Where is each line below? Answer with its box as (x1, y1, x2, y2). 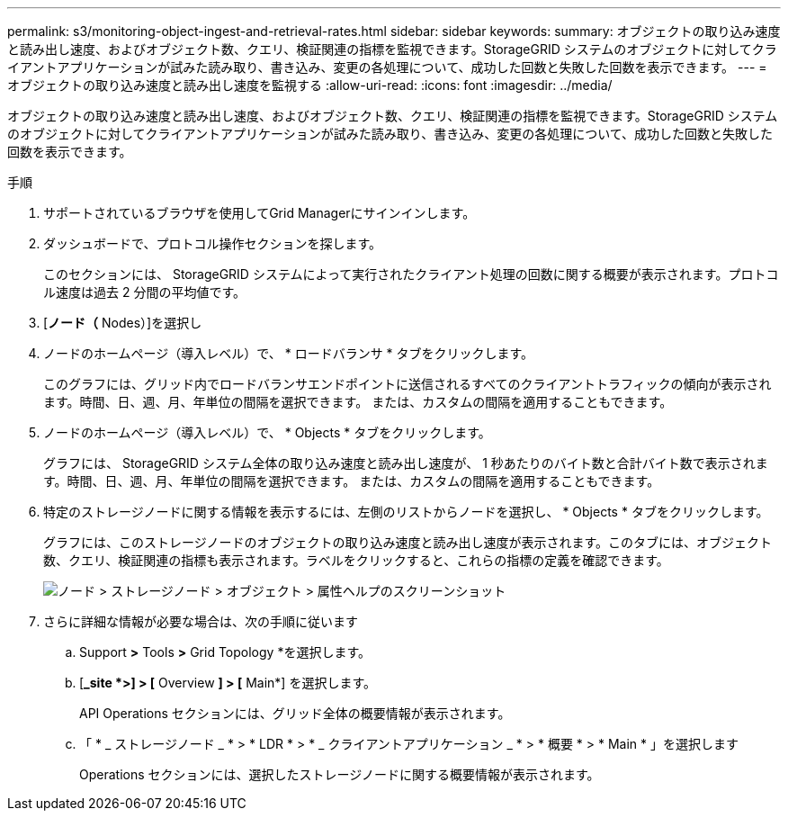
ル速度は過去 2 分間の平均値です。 (43, 284, 246, 300)
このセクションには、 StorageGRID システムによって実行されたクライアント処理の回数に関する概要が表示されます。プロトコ (43, 266, 779, 282)
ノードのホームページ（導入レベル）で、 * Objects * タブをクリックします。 (43, 425, 491, 440)
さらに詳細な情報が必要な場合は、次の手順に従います (43, 614, 358, 629)
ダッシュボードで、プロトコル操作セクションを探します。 (43, 236, 382, 251)
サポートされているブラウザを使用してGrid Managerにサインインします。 (43, 205, 476, 220)
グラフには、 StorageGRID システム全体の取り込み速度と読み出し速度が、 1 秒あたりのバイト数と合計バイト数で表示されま (43, 455, 768, 471)
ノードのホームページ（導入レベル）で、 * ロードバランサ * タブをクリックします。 (43, 346, 534, 361)
